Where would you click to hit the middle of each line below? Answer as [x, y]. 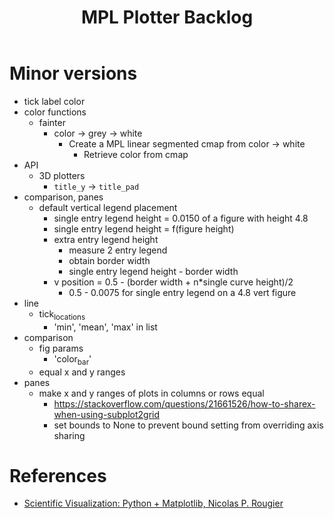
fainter [52, 122]
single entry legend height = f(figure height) [144, 228]
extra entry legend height [106, 239]
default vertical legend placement [108, 207]
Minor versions [73, 73]
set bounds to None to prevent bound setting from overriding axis [188, 425]
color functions [55, 112]
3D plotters [62, 175]
